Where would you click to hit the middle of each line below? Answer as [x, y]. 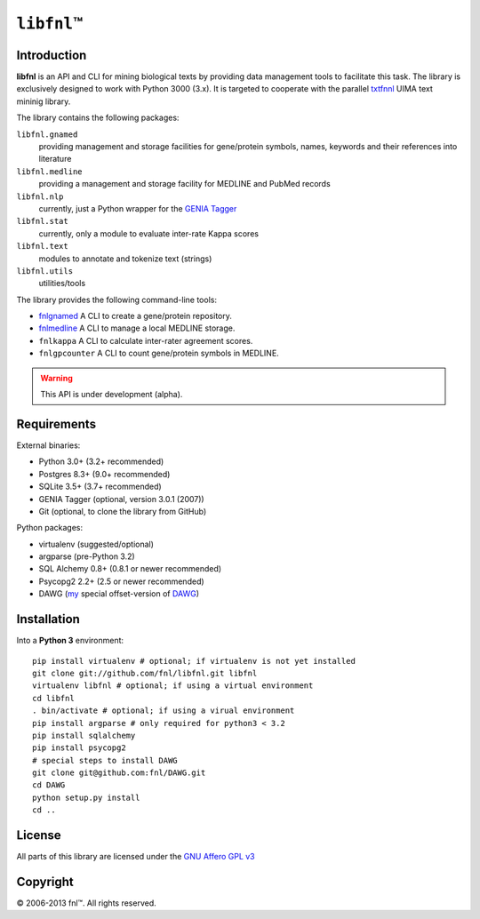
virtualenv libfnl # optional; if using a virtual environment [173, 686]
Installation [48, 619]
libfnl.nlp [40, 196]
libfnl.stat [42, 221]
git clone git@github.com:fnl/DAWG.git [119, 773]
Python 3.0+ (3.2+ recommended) [101, 461]
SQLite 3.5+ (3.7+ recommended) [100, 487]
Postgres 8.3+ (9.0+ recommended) [104, 474]
